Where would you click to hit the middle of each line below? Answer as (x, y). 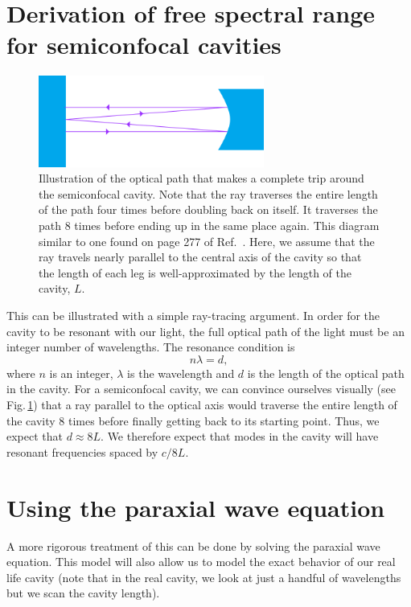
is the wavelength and (181, 373)
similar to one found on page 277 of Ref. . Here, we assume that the (207, 241)
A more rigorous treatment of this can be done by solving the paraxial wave (193, 545)
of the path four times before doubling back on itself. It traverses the (208, 209)
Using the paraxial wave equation (196, 507)
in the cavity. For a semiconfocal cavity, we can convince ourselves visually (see (201, 389)
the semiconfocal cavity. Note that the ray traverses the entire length (208, 193)
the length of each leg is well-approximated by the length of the (195, 272)
